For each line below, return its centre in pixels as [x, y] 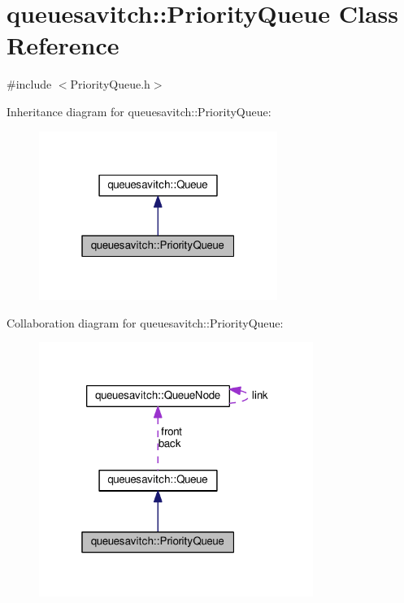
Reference [63, 45]
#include [29, 84]
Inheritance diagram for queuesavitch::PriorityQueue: [139, 111]
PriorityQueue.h [110, 84]
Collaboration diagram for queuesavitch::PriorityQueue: [145, 322]
